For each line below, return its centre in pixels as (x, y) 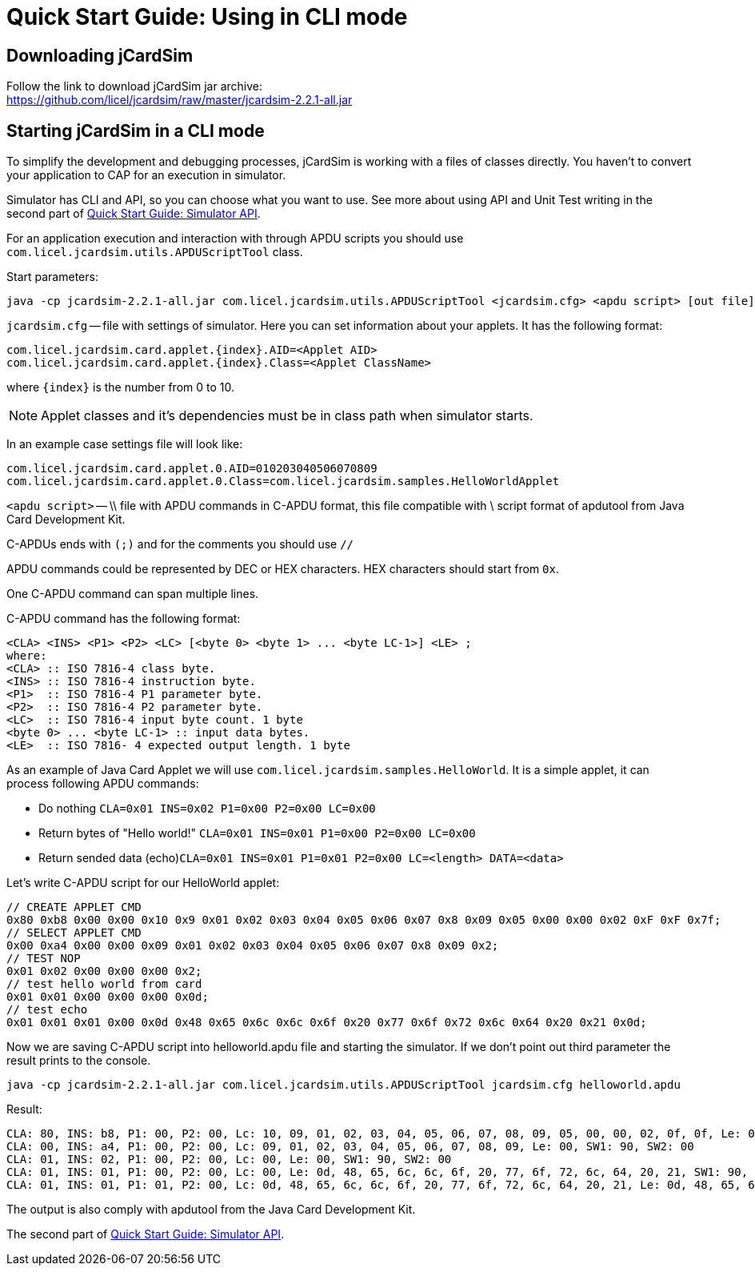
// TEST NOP (44, 959)
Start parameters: (52, 277)
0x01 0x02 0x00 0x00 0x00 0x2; (104, 971)
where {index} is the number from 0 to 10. (120, 387)
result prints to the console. (79, 1061)
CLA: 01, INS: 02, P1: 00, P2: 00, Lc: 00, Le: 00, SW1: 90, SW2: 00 (229, 1160)
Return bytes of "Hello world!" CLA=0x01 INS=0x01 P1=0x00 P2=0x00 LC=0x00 (257, 833)
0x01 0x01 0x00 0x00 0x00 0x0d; (108, 997)
